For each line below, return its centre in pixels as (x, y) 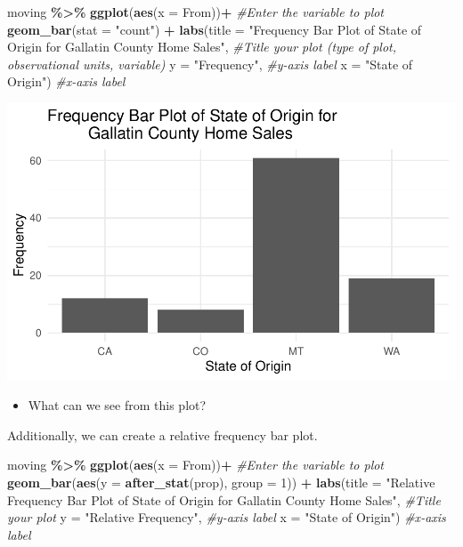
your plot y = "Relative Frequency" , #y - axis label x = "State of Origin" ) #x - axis (227, 517)
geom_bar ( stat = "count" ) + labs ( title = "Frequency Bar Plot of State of (215, 29)
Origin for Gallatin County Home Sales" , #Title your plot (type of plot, (202, 47)
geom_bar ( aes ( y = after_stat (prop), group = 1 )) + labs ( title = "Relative (221, 483)
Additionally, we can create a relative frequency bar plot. (162, 434)
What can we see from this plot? (117, 405)
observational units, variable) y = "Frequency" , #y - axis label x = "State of (210, 64)
